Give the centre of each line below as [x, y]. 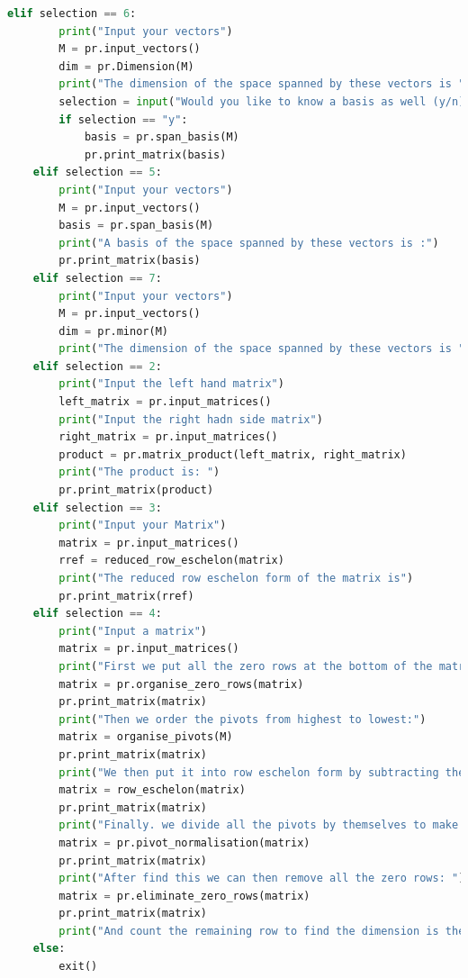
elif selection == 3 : [97, 507]
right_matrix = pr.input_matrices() [168, 437]
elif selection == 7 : [97, 278]
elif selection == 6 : [72, 14]
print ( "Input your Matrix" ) [143, 525]
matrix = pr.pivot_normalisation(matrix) [184, 842]
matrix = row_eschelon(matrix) [152, 790]
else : [49, 949]
